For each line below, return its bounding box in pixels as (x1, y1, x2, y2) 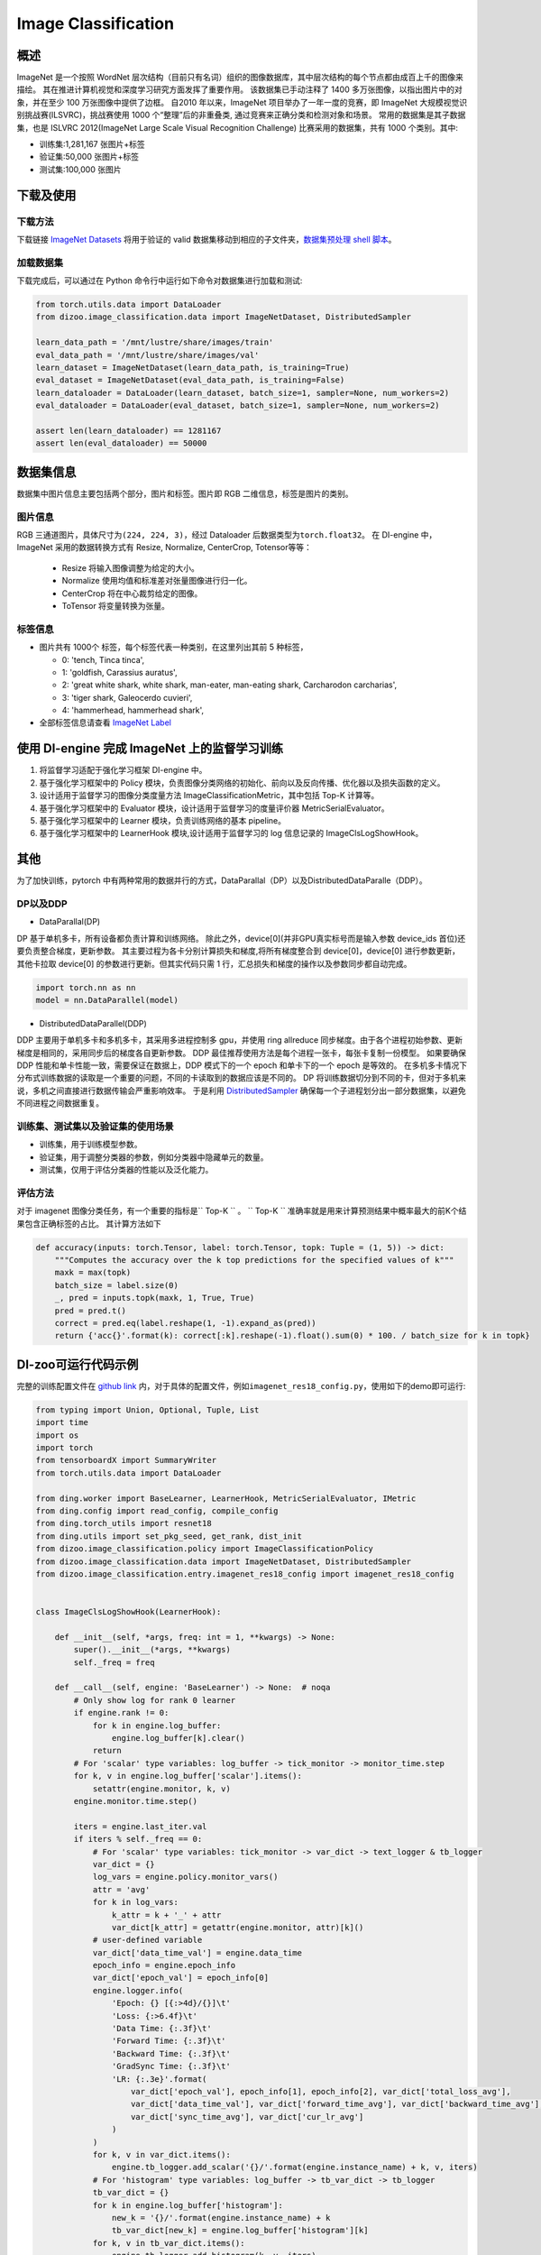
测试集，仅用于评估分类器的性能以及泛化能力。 (39, 1164, 214, 1175)
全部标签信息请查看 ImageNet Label (39, 717, 171, 728)
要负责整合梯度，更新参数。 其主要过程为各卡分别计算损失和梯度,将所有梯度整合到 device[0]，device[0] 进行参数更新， (16, 945, 460, 956)
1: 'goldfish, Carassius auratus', (61, 667, 178, 677)
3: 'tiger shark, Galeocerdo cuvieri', (61, 692, 193, 703)
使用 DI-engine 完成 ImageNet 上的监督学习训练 (16, 741, 284, 757)
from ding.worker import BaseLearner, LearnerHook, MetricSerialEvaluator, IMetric (35, 1493, 417, 1504)
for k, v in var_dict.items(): (92, 2149, 232, 2159)
